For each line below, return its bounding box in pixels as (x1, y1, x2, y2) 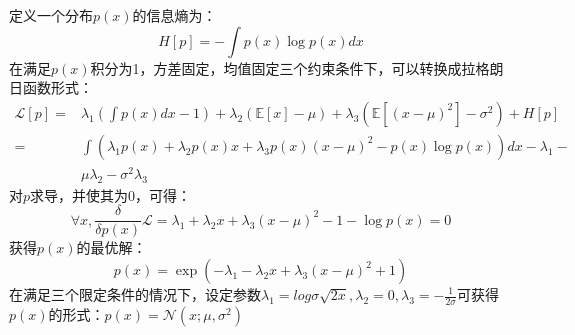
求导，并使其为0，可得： (30, 184, 192, 205)
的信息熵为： (132, 5, 217, 25)
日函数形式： (9, 77, 93, 98)
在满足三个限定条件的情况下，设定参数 (9, 284, 261, 304)
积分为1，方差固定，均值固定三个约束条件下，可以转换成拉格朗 (90, 57, 504, 78)
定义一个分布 (9, 5, 93, 25)
